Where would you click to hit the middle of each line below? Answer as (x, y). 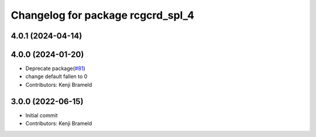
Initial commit (42, 115)
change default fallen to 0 (56, 76)
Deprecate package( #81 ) (55, 68)
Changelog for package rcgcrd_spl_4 (102, 15)
